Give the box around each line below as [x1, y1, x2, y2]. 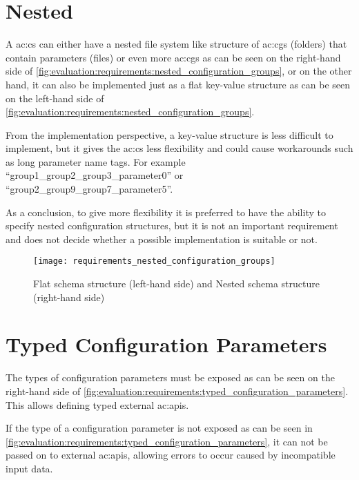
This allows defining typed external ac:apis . [6, 397, 189, 412]
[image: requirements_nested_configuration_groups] [33, 256, 275, 267]
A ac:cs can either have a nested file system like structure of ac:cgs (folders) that [6, 37, 347, 51]
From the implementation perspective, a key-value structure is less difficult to [6, 127, 333, 142]
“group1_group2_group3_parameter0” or [6, 168, 184, 182]
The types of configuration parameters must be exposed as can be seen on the [6, 370, 335, 385]
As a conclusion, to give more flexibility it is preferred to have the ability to [6, 204, 326, 219]
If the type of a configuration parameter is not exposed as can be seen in [6, 421, 313, 435]
